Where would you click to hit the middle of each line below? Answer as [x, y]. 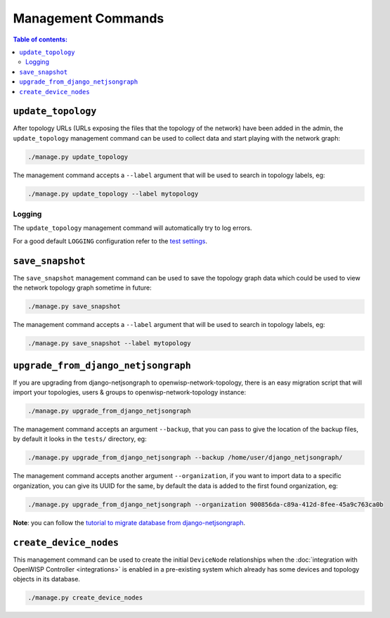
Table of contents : [40, 39]
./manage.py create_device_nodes [85, 598]
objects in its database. [47, 579]
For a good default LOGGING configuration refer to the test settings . [110, 241]
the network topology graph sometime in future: [83, 288]
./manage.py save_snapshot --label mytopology [109, 343]
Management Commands [89, 18]
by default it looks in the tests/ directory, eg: [80, 439]
